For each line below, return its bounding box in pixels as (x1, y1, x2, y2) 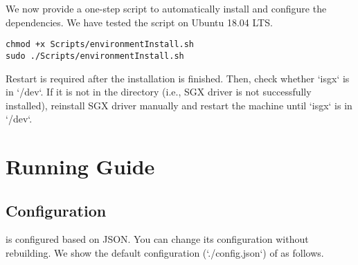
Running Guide (6, 152, 155, 181)
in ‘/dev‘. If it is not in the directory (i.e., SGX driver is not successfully (6, 84, 312, 99)
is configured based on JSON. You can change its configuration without (6, 232, 309, 246)
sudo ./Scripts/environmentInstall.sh (6, 51, 184, 61)
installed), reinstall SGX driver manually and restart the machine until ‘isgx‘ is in (6, 98, 352, 112)
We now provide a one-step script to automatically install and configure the (6, 1, 327, 15)
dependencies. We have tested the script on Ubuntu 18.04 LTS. (6, 15, 273, 29)
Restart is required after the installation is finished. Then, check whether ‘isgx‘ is (6, 71, 350, 85)
